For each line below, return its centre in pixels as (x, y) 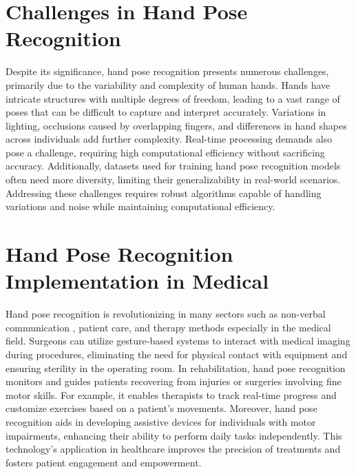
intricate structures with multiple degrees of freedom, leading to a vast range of (173, 98)
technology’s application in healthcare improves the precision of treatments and (173, 449)
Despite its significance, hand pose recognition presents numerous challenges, (167, 71)
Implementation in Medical (137, 281)
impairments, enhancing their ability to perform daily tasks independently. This (174, 435)
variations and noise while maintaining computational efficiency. (140, 206)
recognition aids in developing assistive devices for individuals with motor (161, 421)
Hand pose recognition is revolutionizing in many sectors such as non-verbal (166, 314)
